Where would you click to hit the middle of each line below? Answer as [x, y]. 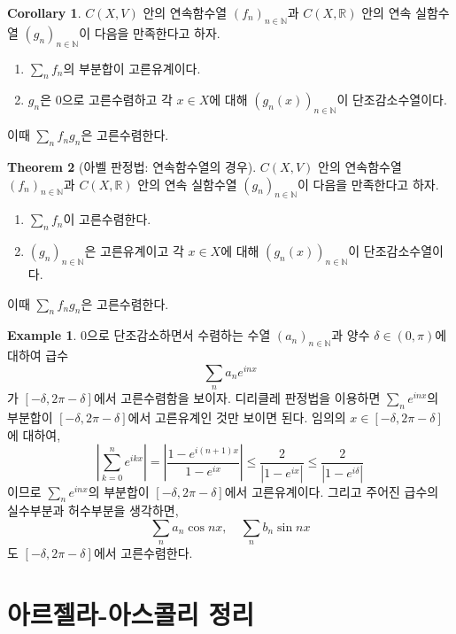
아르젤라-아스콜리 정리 [131, 614]
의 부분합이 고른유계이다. [132, 68]
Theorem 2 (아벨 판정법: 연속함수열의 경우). [132, 166]
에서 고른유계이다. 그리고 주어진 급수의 [332, 491]
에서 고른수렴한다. [143, 553]
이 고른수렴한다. [107, 219]
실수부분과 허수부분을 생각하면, [93, 510]
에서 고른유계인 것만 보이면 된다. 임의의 [237, 418]
